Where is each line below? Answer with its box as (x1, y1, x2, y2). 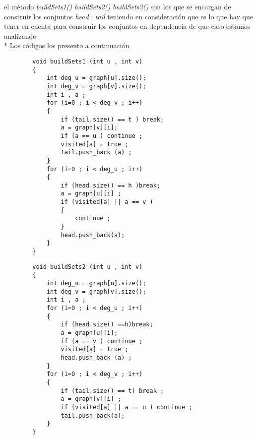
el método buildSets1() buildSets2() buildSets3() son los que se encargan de (4, 1, 231, 11)
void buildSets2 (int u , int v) (32, 263, 143, 270)
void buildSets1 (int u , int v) (32, 58, 143, 65)
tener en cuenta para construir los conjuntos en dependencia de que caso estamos (4, 21, 251, 31)
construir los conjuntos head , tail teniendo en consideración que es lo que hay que (4, 11, 253, 21)
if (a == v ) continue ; (61, 337, 143, 345)
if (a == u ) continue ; (61, 132, 143, 139)
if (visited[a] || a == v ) (61, 198, 153, 206)
